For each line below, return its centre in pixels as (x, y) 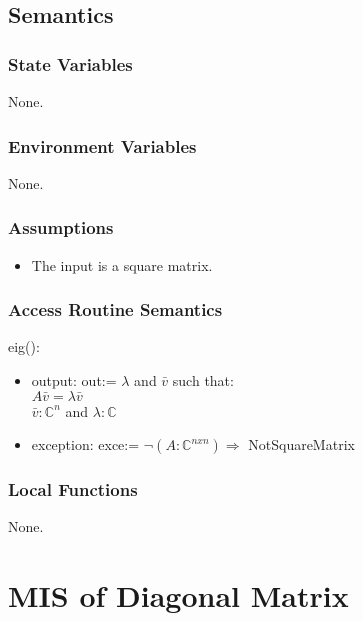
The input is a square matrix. (122, 264)
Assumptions (61, 227)
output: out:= (74, 380)
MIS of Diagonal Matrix (178, 595)
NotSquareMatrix (301, 444)
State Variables (70, 63)
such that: (203, 380)
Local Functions (73, 489)
